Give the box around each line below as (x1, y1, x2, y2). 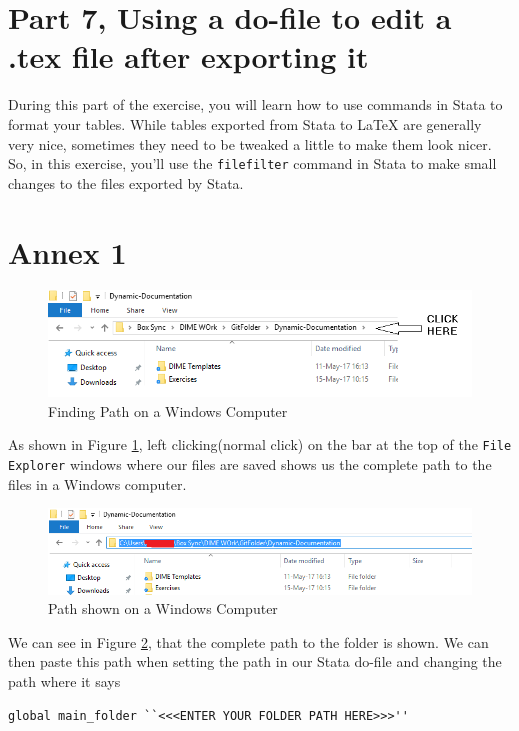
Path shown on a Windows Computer (48, 598, 278, 619)
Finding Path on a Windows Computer (48, 400, 288, 421)
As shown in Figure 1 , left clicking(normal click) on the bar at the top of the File (8, 434, 512, 455)
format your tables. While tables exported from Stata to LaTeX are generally (8, 113, 482, 134)
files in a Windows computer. (8, 473, 187, 494)
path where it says (8, 670, 121, 691)
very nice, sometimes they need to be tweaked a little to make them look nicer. (8, 133, 492, 154)
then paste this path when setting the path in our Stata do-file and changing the (8, 651, 502, 672)
